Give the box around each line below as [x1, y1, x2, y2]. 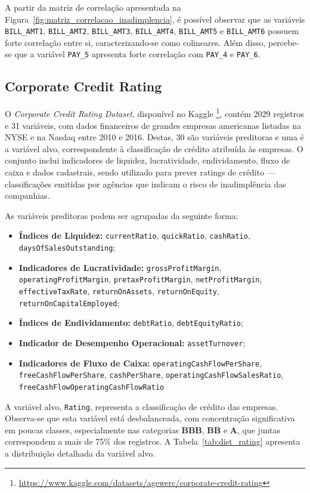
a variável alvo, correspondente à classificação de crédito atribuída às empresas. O [5, 142, 303, 155]
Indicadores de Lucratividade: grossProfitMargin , [18, 261, 222, 273]
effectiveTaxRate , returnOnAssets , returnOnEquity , [18, 284, 219, 297]
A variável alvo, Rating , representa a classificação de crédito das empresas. [5, 400, 278, 412]
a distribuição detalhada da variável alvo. [5, 446, 156, 459]
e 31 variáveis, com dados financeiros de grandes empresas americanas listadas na [5, 119, 302, 131]
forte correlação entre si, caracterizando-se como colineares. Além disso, [5, 36, 266, 48]
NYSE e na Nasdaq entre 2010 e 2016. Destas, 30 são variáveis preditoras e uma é [5, 131, 304, 143]
